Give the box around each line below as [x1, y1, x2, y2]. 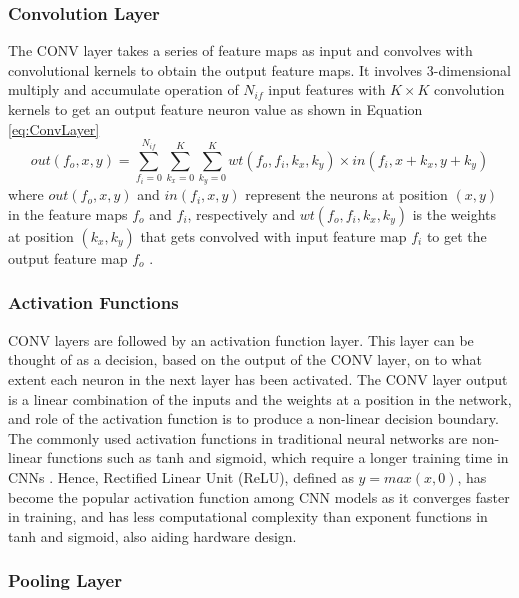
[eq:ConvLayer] [8, 118, 100, 139]
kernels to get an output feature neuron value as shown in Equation [8, 99, 423, 119]
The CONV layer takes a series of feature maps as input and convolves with [8, 40, 473, 61]
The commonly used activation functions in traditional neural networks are [8, 427, 468, 448]
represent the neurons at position [245, 184, 448, 205]
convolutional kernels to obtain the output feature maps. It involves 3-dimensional [8, 59, 511, 80]
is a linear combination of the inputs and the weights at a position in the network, [8, 388, 512, 409]
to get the [426, 225, 487, 246]
